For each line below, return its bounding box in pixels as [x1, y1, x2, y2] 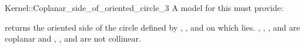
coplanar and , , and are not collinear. [5, 32, 141, 45]
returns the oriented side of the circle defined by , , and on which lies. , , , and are [5, 21, 300, 33]
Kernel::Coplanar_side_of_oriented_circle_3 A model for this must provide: [5, 2, 283, 13]
